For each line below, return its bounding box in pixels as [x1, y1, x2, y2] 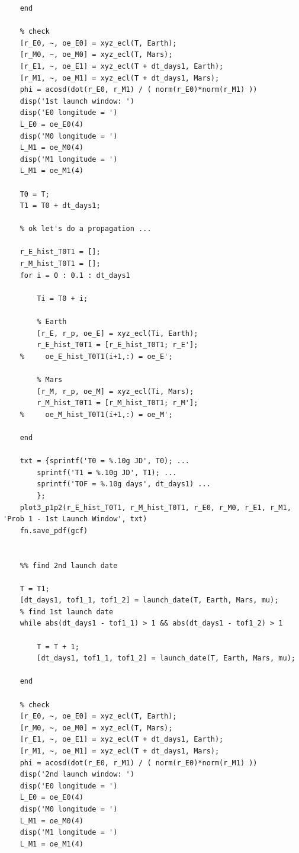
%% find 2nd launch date [20, 561, 118, 570]
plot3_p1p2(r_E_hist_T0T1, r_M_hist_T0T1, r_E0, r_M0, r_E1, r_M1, [20, 503, 291, 512]
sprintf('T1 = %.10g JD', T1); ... [37, 468, 177, 477]
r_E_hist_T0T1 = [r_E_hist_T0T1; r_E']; [37, 341, 198, 349]
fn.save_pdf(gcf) [20, 526, 88, 535]
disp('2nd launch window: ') [20, 770, 134, 779]
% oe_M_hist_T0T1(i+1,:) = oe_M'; [20, 410, 173, 419]
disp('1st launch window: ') [20, 97, 134, 105]
